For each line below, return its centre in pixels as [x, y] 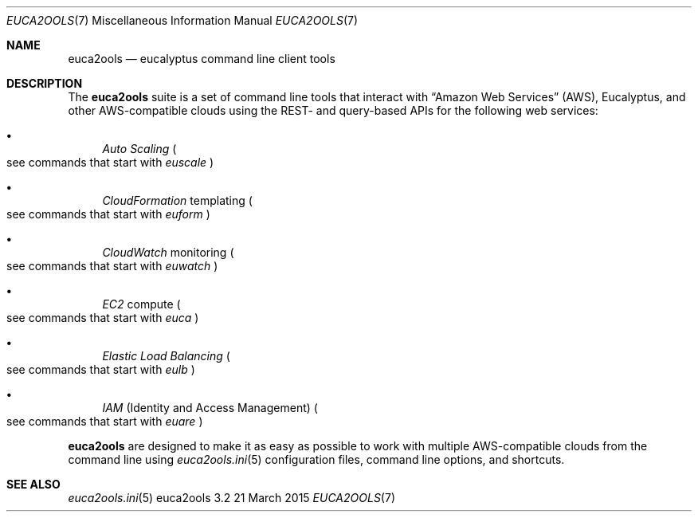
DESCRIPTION [45, 83]
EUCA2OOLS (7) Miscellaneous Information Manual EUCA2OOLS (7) [182, 20]
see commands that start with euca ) [103, 318]
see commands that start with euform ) [108, 214]
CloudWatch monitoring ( [168, 252]
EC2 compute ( [141, 304]
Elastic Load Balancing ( [166, 356]
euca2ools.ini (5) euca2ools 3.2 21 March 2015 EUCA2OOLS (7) [231, 498]
